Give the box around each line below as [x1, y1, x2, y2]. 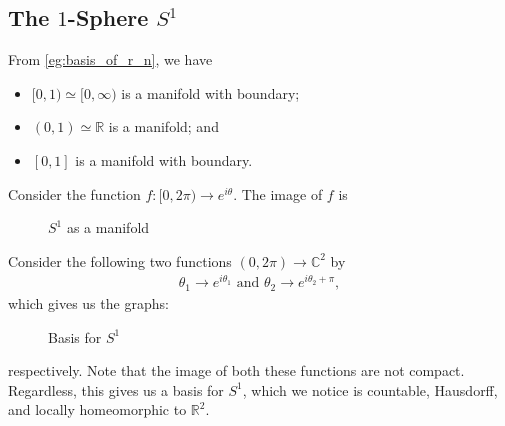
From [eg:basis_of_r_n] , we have [8, 49, 213, 70]
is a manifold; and [108, 116, 219, 137]
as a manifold [66, 217, 150, 238]
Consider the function [8, 183, 141, 204]
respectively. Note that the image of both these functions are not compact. [8, 360, 465, 381]
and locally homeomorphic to [8, 399, 187, 420]
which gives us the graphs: [8, 292, 169, 313]
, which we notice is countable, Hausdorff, [242, 379, 498, 400]
